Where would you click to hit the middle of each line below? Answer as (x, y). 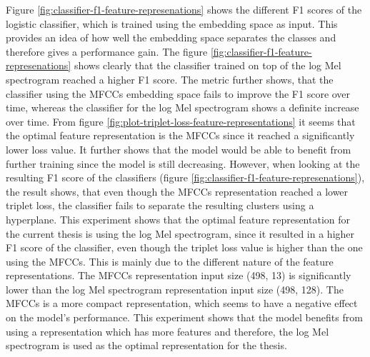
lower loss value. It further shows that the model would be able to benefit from (179, 149)
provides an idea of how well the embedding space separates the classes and (171, 37)
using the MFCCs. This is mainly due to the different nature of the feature (170, 261)
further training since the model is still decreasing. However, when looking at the (183, 163)
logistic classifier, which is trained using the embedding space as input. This (172, 23)
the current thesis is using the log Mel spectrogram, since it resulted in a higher (180, 233)
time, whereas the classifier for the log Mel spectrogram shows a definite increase (182, 107)
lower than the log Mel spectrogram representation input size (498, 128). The (175, 289)
